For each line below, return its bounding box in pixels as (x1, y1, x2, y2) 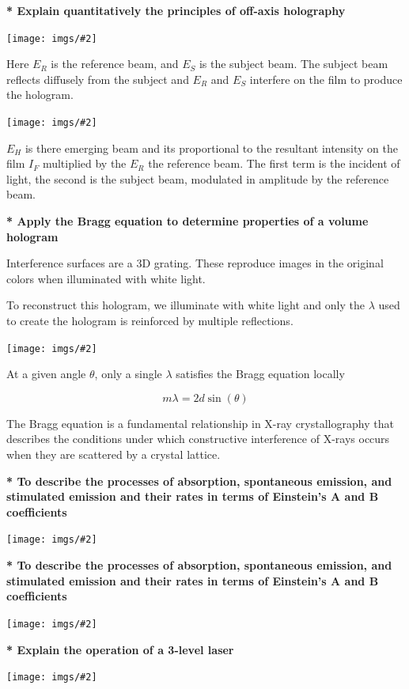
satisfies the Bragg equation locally (176, 365, 345, 382)
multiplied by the (42, 155, 127, 172)
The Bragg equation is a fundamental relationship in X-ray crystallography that (6, 415, 394, 431)
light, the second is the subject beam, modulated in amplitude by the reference (6, 170, 389, 187)
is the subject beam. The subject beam (199, 55, 388, 72)
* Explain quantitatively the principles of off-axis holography (6, 2, 346, 18)
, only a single (94, 365, 162, 382)
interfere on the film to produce (249, 70, 403, 87)
